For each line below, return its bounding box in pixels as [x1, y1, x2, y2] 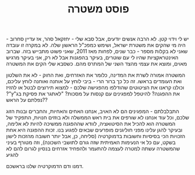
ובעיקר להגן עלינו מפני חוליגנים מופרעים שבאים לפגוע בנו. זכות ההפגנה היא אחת [6, 126, 183, 133]
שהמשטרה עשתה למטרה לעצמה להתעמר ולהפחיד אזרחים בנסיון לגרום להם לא [6, 145, 180, 152]
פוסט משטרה [67, 2, 130, 16]
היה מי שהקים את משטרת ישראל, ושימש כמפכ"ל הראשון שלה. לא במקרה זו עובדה [6, 42, 186, 49]
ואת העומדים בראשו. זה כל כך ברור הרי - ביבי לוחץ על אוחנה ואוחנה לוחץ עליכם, [6, 78, 182, 85]
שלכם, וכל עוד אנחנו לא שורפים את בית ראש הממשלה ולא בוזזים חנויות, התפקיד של [6, 114, 189, 121]
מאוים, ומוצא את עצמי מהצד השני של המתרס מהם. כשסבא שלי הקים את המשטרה [6, 60, 187, 67]
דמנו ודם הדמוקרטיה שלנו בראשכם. [6, 163, 84, 170]
